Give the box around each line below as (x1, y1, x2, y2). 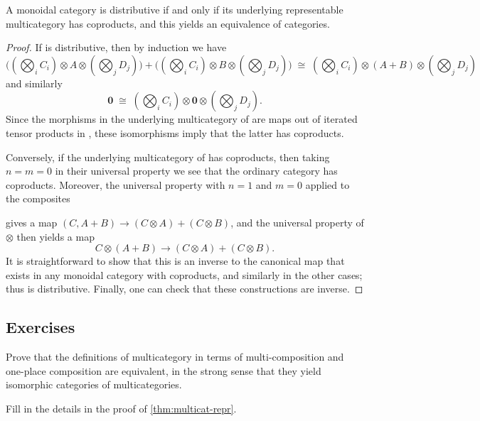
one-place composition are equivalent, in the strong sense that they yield (6, 363, 321, 378)
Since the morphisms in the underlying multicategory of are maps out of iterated (6, 111, 358, 126)
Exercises (6, 316, 75, 338)
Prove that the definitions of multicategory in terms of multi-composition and (6, 349, 344, 364)
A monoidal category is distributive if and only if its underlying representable (6, 2, 343, 16)
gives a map (6, 214, 58, 229)
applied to (305, 177, 350, 192)
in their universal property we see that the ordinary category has (55, 163, 338, 178)
